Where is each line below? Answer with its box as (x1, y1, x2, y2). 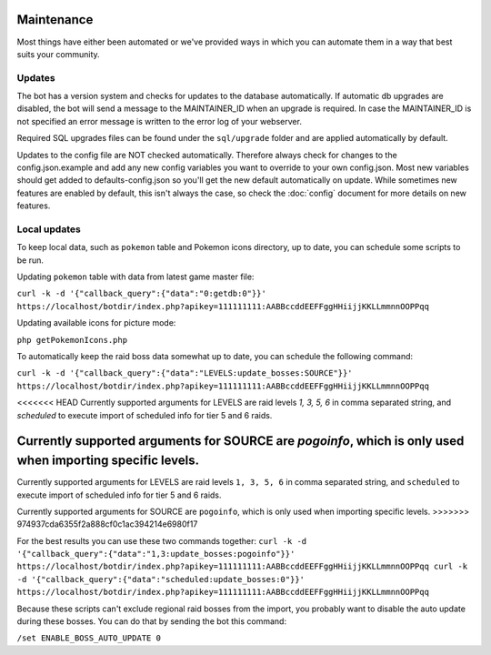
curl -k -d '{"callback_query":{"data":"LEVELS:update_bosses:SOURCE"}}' (16, 368, 354, 378)
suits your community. (16, 48, 100, 59)
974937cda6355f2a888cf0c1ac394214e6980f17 (16, 519, 198, 529)
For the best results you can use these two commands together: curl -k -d (16, 535, 307, 546)
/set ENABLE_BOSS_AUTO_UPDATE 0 (16, 633, 161, 643)
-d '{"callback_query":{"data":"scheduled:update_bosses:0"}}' (16, 574, 305, 584)
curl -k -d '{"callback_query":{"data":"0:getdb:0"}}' (16, 288, 267, 299)
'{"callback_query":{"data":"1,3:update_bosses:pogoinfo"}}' (16, 549, 296, 559)
